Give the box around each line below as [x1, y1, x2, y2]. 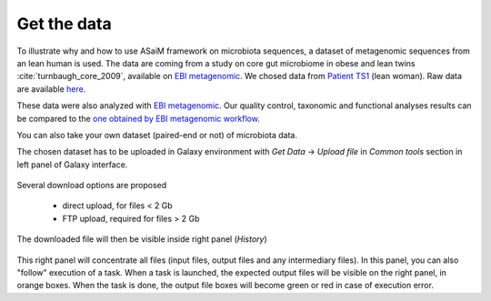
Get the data [16, 14, 113, 34]
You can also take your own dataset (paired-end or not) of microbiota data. [16, 129, 297, 140]
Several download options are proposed [16, 180, 167, 191]
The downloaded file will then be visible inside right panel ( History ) [16, 234, 267, 245]
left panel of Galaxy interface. [16, 159, 128, 170]
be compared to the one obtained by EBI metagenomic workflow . [16, 113, 261, 124]
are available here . [16, 83, 86, 95]
